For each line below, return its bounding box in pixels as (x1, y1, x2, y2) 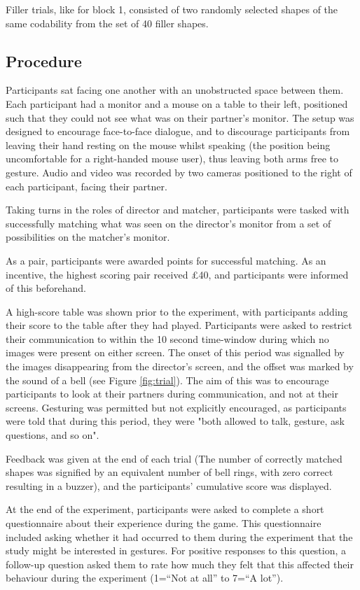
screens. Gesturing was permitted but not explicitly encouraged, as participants (6, 400, 347, 414)
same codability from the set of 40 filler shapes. (6, 15, 209, 30)
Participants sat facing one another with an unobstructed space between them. (6, 83, 344, 97)
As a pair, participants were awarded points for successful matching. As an (6, 253, 326, 267)
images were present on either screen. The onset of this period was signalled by (6, 345, 345, 360)
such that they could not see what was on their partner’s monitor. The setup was (6, 110, 354, 125)
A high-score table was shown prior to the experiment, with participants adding (6, 304, 348, 318)
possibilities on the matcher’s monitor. (6, 230, 170, 244)
